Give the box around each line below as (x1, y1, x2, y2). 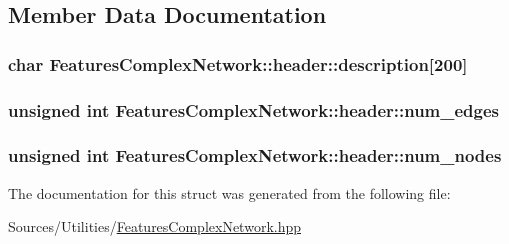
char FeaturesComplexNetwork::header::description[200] (8, 51, 468, 76)
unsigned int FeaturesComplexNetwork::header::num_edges (8, 97, 500, 122)
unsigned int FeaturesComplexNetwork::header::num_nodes (8, 143, 502, 168)
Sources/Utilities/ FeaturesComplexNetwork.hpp (8, 216, 302, 237)
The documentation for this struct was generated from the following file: (8, 182, 451, 203)
